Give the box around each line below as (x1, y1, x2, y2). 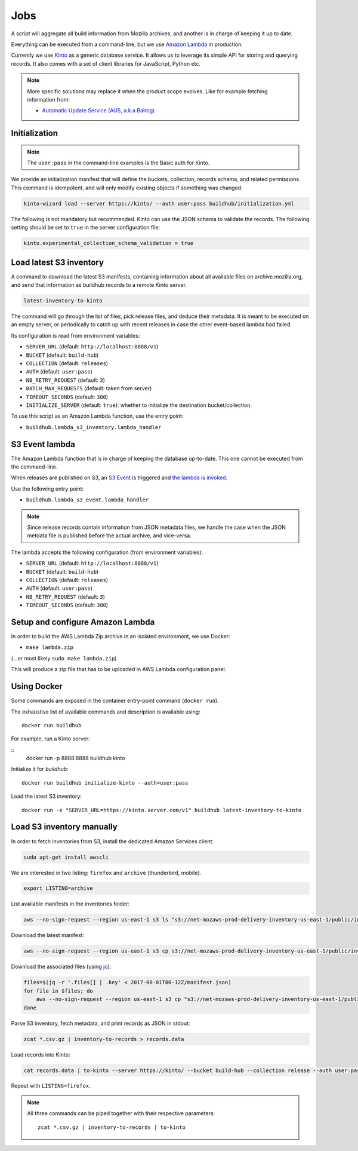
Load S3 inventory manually (11, 822, 118, 832)
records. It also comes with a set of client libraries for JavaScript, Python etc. (11, 60, 201, 67)
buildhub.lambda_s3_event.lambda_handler (26, 497, 149, 503)
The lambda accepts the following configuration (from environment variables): (11, 549, 203, 556)
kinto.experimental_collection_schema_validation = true (23, 240, 194, 247)
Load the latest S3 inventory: (11, 792, 82, 800)
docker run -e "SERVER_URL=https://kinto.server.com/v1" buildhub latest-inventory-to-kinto (21, 807, 302, 813)
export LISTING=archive (23, 885, 94, 892)
